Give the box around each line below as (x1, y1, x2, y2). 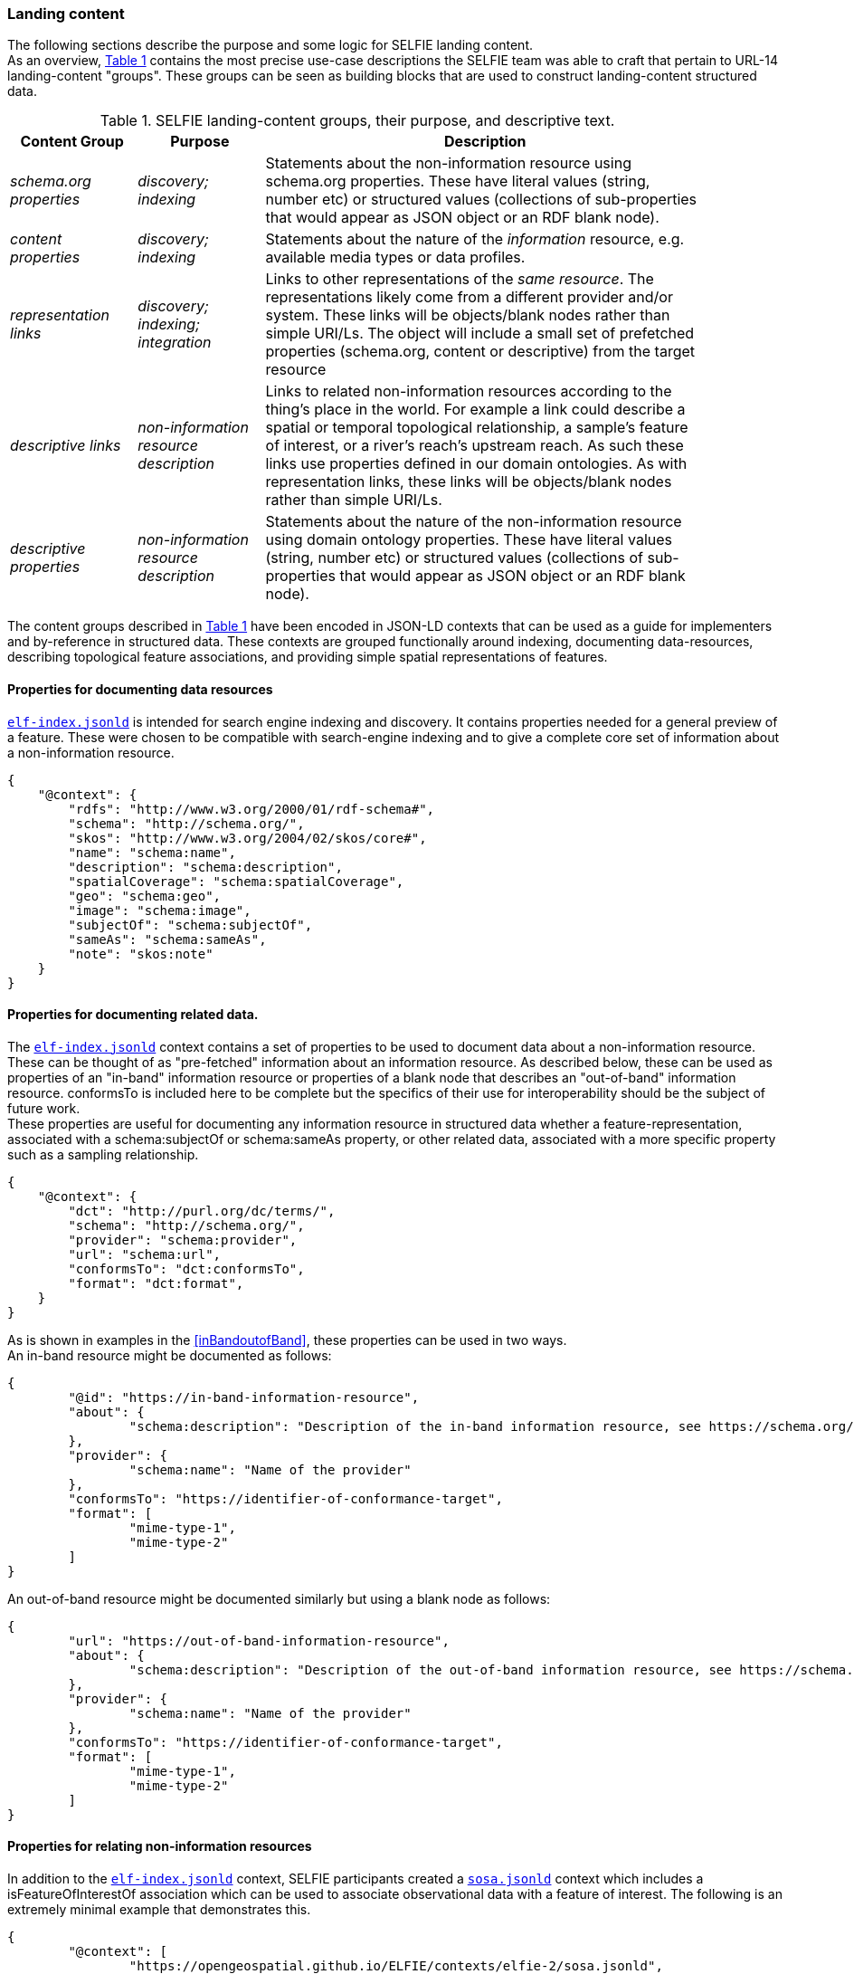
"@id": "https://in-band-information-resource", (68, 1389, 420, 1405)
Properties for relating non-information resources (7, 1838, 312, 1855)
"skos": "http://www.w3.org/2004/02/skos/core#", (68, 830, 427, 845)
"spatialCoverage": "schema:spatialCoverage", (68, 873, 404, 889)
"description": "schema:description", (68, 859, 343, 874)
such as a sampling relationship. (7, 1146, 199, 1162)
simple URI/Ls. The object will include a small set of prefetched (265, 324, 695, 343)
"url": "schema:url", (68, 1246, 222, 1262)
